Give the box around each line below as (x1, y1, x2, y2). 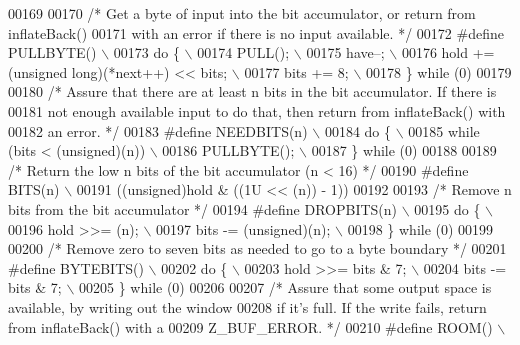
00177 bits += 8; (244, 61, 349, 82)
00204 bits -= (423, 257, 507, 278)
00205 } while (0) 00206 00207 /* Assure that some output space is (79, 277, 492, 298)
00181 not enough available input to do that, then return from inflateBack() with (8, 100, 506, 121)
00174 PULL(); (197, 42, 290, 63)
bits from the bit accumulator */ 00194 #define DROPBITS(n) (8, 198, 398, 219)
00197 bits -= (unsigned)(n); (155, 218, 331, 239)
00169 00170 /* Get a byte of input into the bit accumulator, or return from (8, 3, 476, 23)
